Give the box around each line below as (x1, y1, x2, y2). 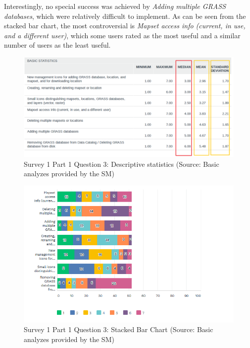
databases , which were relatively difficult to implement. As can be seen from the (4, 10, 246, 21)
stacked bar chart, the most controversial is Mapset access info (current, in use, (4, 20, 246, 31)
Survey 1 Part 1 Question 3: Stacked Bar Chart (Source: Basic (24, 324, 213, 335)
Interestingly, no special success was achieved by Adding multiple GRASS (4, 1, 226, 11)
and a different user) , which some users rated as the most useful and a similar (4, 30, 241, 40)
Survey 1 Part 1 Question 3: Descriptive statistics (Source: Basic (24, 158, 219, 169)
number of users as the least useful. (4, 40, 111, 50)
